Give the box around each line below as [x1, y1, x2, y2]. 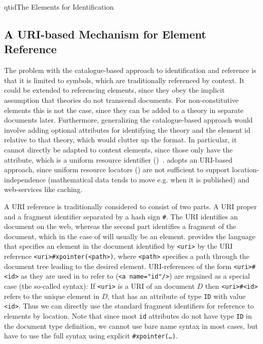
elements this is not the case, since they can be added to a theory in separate [4, 104, 244, 115]
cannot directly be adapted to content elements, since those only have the [4, 144, 233, 155]
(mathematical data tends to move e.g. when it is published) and [48, 174, 250, 184]
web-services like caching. [4, 184, 83, 195]
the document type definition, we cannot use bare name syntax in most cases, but [4, 320, 258, 331]
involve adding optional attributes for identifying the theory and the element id [4, 124, 250, 135]
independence [4, 174, 46, 184]
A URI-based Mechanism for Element [4, 26, 206, 42]
